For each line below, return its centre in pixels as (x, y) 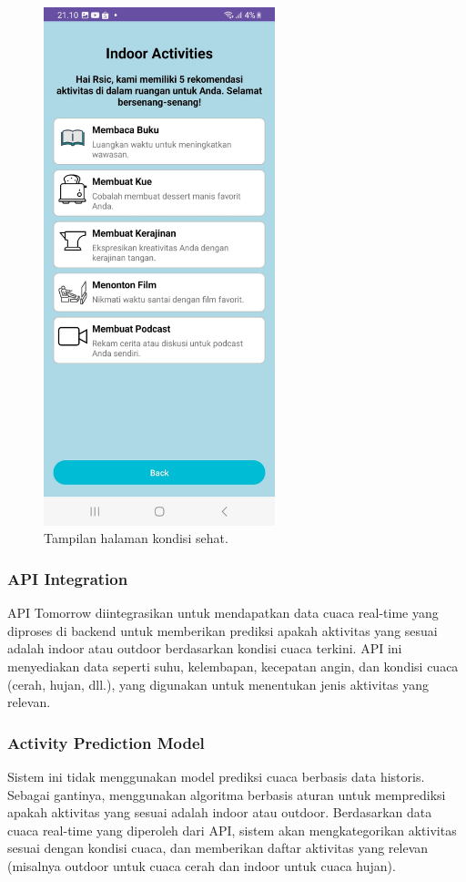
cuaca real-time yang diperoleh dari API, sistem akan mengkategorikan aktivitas (232, 830)
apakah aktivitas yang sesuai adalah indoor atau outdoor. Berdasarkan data (220, 812)
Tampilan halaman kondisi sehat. (136, 538)
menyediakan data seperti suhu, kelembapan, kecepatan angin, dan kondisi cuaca (233, 666)
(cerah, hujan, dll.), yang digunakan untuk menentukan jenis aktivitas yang (218, 684)
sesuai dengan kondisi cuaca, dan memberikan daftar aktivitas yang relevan (218, 848)
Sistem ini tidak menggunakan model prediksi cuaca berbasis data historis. (216, 776)
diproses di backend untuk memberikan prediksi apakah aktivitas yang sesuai (223, 630)
